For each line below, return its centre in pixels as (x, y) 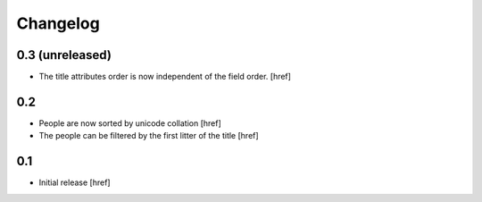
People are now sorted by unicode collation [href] (130, 123)
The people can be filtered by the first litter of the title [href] (149, 136)
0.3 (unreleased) (64, 55)
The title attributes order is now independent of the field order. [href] (165, 77)
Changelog (58, 23)
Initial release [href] (75, 182)
